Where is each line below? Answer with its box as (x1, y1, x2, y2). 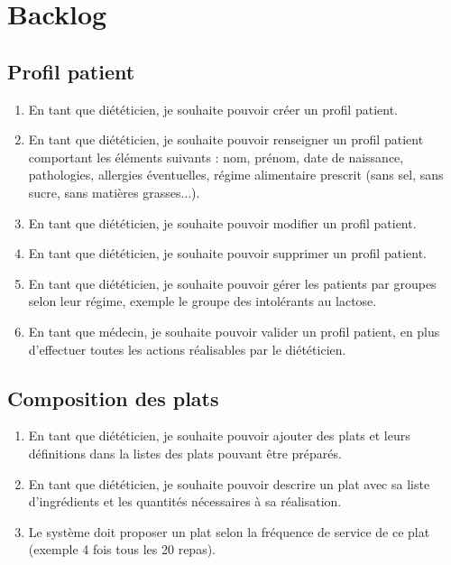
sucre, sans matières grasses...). (28, 182, 200, 201)
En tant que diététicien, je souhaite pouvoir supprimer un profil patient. (28, 244, 427, 263)
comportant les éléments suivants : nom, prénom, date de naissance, (28, 147, 404, 166)
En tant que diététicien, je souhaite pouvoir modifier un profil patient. (28, 213, 417, 232)
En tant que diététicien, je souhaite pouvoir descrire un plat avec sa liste (28, 474, 430, 493)
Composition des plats (7, 384, 219, 412)
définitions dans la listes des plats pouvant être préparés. (28, 443, 342, 462)
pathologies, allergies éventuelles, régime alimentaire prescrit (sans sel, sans (28, 165, 444, 184)
